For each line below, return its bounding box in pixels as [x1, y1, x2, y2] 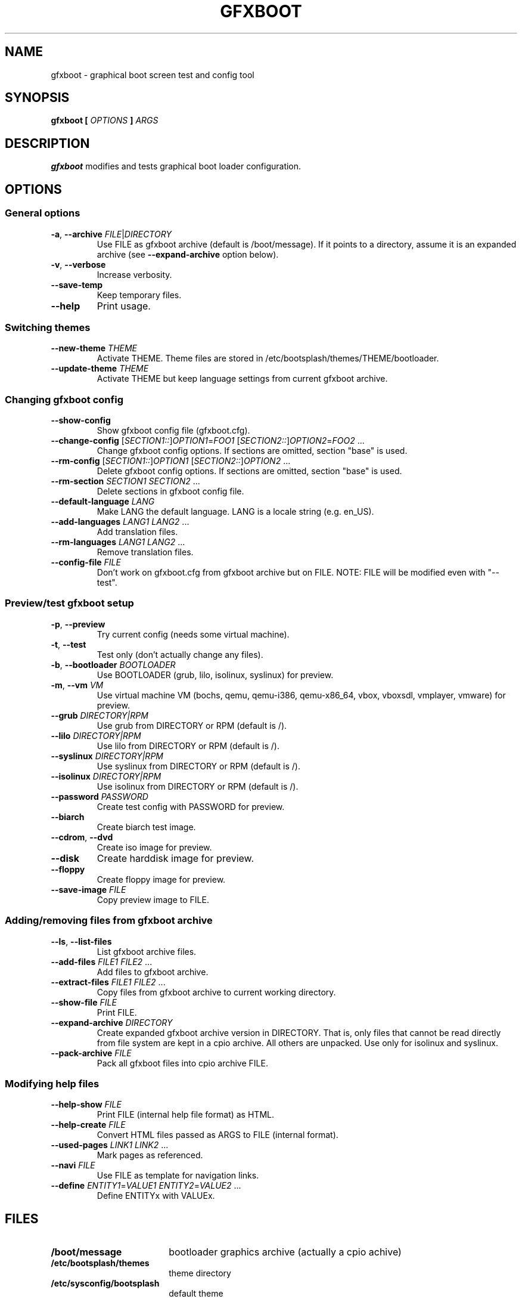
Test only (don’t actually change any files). [97, 649, 263, 660]
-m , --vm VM [51, 679, 104, 690]
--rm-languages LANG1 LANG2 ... [51, 537, 185, 547]
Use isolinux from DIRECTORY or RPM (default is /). [97, 781, 299, 791]
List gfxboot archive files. [97, 946, 197, 957]
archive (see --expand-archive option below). [97, 249, 279, 259]
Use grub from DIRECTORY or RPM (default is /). [97, 720, 287, 731]
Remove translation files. [97, 547, 194, 557]
